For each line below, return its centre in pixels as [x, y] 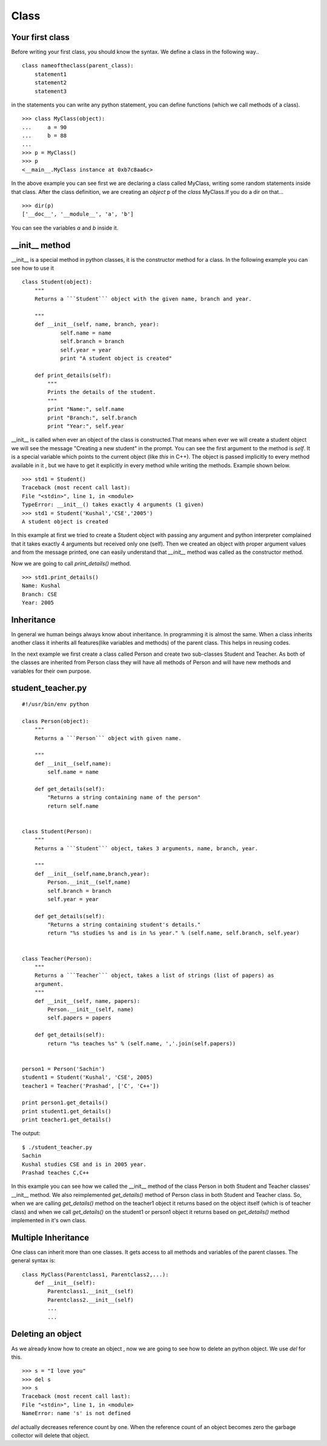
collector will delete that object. [51, 1436]
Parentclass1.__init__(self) [91, 1291]
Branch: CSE [40, 594]
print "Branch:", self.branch [92, 418]
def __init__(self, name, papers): [87, 1001]
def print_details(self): [73, 375]
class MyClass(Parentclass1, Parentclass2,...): [95, 1274]
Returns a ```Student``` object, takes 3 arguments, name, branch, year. [146, 848]
